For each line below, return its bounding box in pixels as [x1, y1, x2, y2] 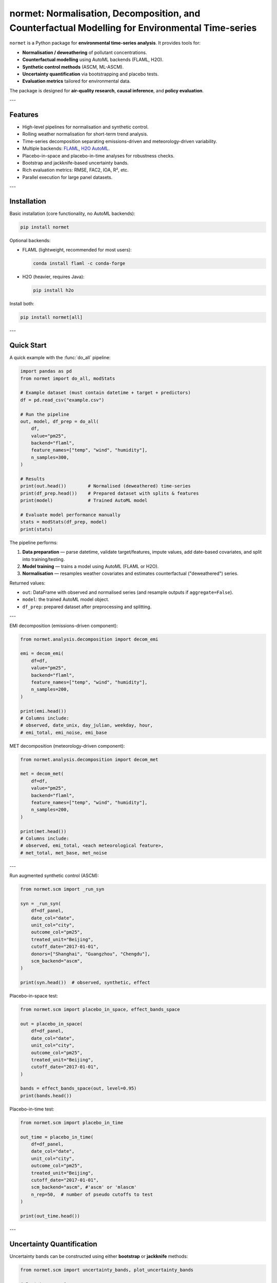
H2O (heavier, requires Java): [22, 274, 85, 280]
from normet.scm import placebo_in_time [20, 1119, 123, 1125]
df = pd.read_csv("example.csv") [20, 397, 105, 403]
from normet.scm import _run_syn [20, 886, 105, 892]
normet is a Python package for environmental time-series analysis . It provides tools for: [9, 40, 201, 46]
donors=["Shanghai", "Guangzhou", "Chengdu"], [31, 951, 151, 957]
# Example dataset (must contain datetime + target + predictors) [20, 390, 191, 396]
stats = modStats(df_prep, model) [20, 519, 107, 525]
